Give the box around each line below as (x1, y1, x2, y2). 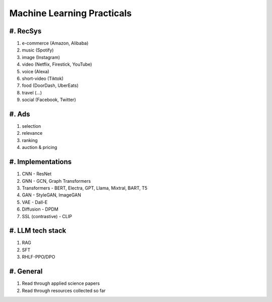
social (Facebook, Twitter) (22, 96, 77, 103)
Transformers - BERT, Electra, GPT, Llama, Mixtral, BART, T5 (22, 185, 148, 191)
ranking (22, 137, 38, 143)
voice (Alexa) (22, 68, 50, 74)
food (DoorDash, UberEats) (22, 82, 79, 88)
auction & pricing (22, 144, 57, 150)
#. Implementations (9, 158, 72, 166)
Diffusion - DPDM (22, 206, 59, 212)
